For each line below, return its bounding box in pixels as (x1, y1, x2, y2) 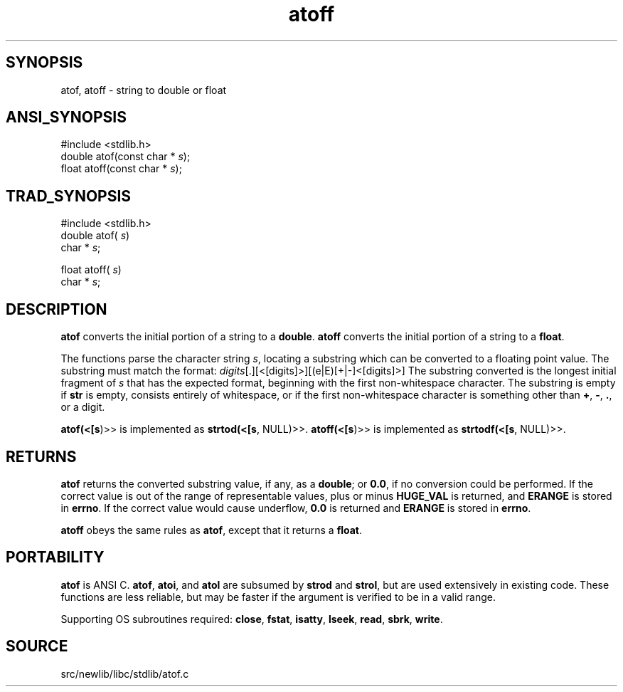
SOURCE (6, 637, 68, 656)
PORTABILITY (6, 548, 105, 567)
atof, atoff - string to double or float (60, 83, 227, 96)
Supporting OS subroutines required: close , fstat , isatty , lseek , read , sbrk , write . (60, 612, 443, 625)
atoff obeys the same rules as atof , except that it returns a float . (60, 523, 363, 536)
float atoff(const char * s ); (60, 162, 182, 175)
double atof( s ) (60, 229, 130, 242)
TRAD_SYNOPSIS (6, 187, 132, 205)
